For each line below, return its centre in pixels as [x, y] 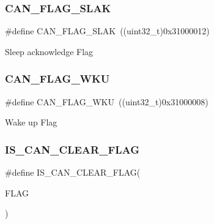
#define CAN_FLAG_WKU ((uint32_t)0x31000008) [107, 101]
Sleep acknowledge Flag [49, 51]
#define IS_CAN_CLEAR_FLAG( [73, 172]
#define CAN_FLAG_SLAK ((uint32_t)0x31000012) [107, 31]
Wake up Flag [31, 122]
